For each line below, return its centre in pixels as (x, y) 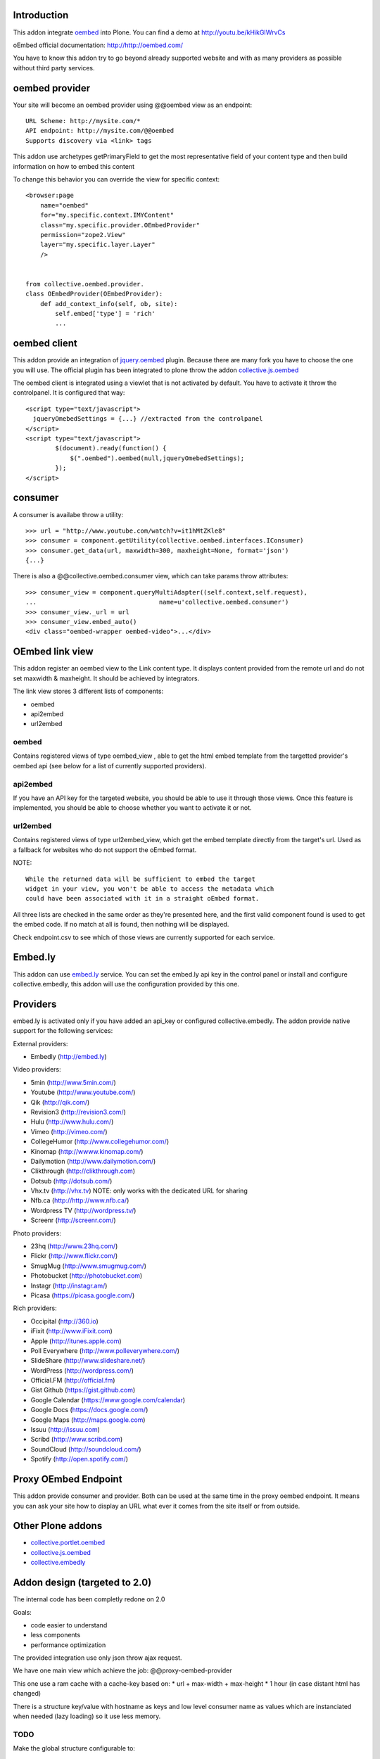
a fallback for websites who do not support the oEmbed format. (105, 850)
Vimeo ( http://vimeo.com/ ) (69, 1131)
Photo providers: (37, 1233)
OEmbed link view (53, 652)
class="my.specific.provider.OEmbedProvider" (120, 225)
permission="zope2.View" (83, 235)
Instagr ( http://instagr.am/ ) (69, 1285)
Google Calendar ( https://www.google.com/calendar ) (108, 1399)
